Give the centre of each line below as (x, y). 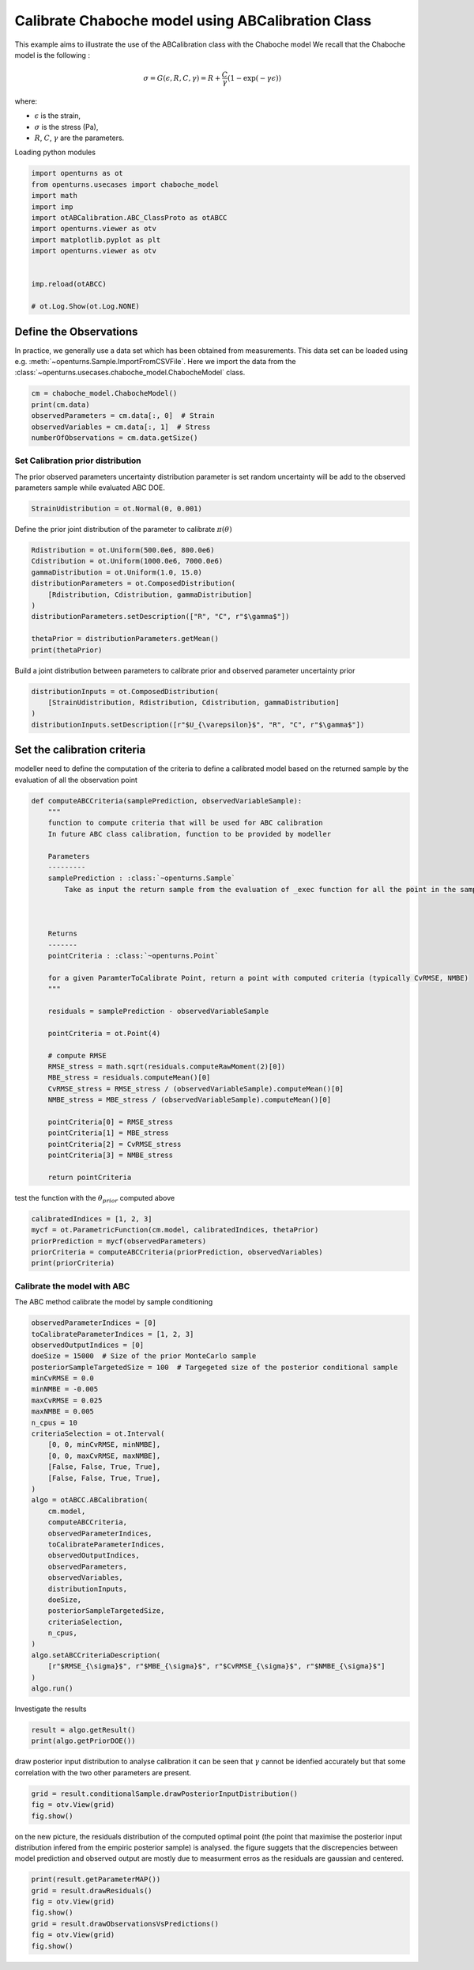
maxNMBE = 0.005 (63, 1412)
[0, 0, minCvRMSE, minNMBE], (104, 1445)
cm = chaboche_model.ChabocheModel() (104, 393)
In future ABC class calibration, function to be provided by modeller (190, 834)
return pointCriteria (90, 1177)
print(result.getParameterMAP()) (96, 1879)
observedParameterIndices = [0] (94, 1323)
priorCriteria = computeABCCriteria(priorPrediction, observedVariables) (177, 1252)
